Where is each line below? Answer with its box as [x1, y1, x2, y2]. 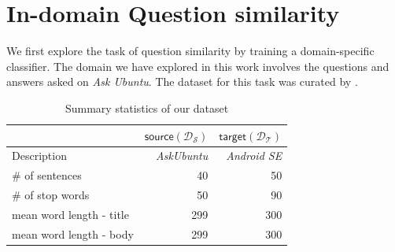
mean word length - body [12, 225, 134, 242]
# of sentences [12, 167, 82, 183]
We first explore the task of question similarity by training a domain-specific [6, 43, 375, 59]
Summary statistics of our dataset [65, 99, 229, 116]
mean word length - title [12, 206, 129, 222]
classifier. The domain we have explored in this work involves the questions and [6, 57, 389, 74]
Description [12, 147, 67, 164]
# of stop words [12, 187, 90, 203]
